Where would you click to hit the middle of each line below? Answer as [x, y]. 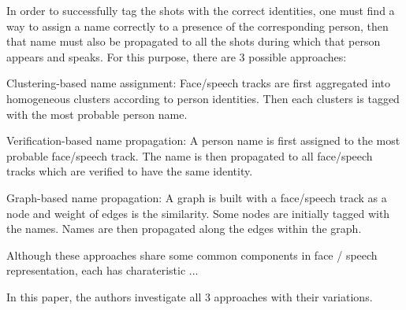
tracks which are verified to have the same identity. [130, 171]
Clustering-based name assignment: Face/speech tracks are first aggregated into [198, 83]
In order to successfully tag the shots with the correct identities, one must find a [201, 10]
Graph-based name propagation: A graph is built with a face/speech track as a [197, 197]
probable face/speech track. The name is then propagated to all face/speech [190, 155]
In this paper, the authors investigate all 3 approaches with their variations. [190, 296]
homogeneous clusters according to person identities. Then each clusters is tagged [203, 98]
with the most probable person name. [97, 114]
